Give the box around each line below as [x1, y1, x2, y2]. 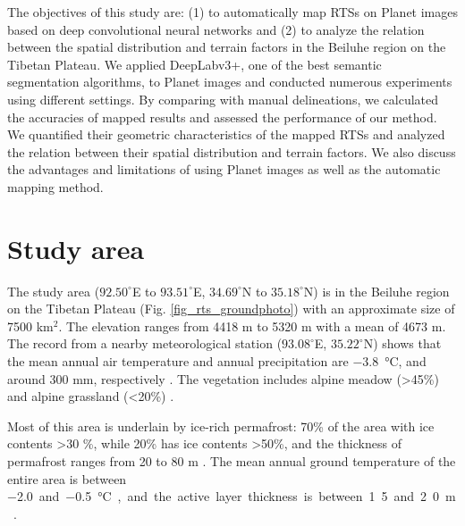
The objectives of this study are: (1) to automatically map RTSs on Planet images [7, 3, 459, 21]
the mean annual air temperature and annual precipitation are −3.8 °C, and [7, 352, 427, 371]
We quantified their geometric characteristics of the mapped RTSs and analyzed [7, 125, 445, 144]
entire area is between [7, 469, 127, 488]
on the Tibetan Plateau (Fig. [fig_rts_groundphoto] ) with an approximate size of [7, 299, 455, 318]
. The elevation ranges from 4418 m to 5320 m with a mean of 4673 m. [58, 316, 446, 335]
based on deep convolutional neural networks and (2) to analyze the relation [7, 20, 425, 38]
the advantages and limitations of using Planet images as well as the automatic [7, 160, 441, 179]
